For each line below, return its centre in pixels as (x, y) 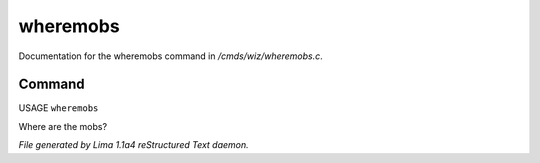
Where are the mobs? (63, 126)
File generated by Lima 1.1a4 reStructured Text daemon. (133, 145)
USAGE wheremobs (58, 108)
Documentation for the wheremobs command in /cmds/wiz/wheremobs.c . (171, 56)
